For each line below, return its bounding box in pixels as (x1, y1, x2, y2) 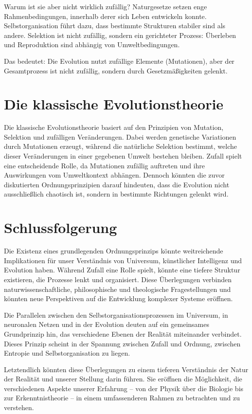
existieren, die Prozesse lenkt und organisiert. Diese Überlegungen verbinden (4, 274, 232, 284)
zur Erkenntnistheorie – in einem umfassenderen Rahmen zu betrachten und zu (4, 393, 240, 403)
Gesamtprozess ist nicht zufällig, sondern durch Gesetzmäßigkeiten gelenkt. (4, 65, 228, 75)
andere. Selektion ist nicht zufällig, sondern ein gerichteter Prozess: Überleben (4, 30, 236, 40)
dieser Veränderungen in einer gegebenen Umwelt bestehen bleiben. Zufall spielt (4, 151, 242, 161)
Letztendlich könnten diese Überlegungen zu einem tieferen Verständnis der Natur (4, 364, 249, 374)
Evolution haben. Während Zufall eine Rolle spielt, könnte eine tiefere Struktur (4, 265, 240, 275)
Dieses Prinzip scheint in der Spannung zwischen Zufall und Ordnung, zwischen (4, 338, 241, 348)
